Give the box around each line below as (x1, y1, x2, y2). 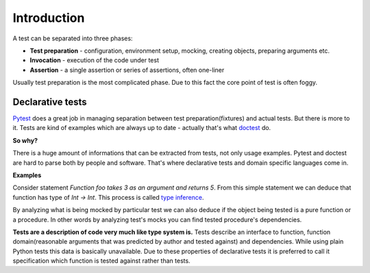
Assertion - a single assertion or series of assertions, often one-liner (29, 66, 225, 74)
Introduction (12, 10, 85, 25)
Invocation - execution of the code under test (29, 56, 159, 64)
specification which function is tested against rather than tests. (12, 257, 191, 265)
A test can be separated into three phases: (12, 34, 133, 42)
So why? (12, 136, 38, 144)
